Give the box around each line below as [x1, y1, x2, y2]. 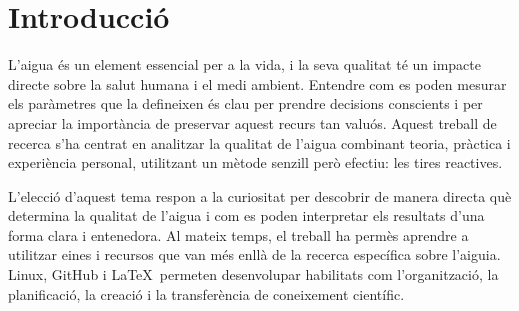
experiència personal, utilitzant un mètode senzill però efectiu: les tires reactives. [8, 152, 503, 173]
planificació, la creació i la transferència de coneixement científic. [8, 283, 405, 304]
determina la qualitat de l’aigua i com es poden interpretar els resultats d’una [8, 205, 485, 226]
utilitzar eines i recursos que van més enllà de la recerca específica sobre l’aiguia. [8, 244, 501, 265]
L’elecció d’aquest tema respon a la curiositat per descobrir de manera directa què [8, 185, 512, 206]
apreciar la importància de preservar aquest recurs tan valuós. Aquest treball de [8, 112, 497, 133]
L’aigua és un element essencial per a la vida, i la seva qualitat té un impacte [8, 54, 481, 75]
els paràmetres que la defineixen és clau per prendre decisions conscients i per [8, 93, 483, 114]
